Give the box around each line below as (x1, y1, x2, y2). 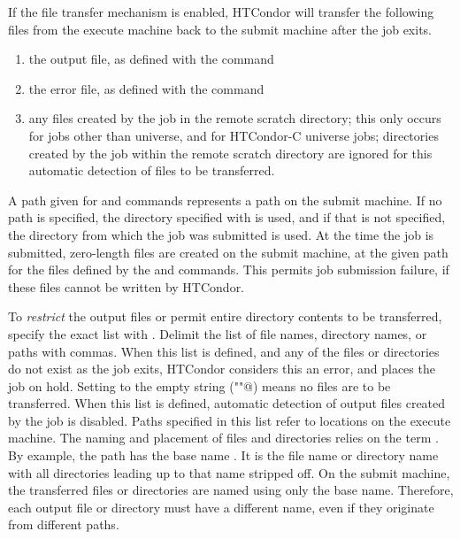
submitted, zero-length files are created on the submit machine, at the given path (8, 243, 448, 261)
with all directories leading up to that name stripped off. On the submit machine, (8, 463, 450, 481)
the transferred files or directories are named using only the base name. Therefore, (8, 481, 454, 499)
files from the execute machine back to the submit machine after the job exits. (8, 19, 432, 38)
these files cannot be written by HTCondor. (8, 277, 245, 296)
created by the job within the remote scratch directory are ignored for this (28, 143, 433, 162)
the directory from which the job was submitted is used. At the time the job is (8, 225, 434, 243)
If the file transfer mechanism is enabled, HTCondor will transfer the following (8, 3, 434, 20)
